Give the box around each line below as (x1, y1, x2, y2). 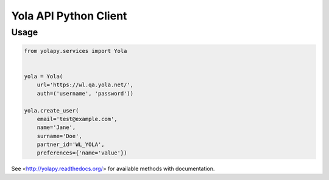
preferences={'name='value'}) (37, 150, 127, 156)
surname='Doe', (37, 133, 82, 139)
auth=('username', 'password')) (37, 90, 134, 97)
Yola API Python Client (11, 9, 127, 22)
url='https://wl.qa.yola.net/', (37, 81, 134, 88)
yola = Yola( (24, 73, 63, 80)
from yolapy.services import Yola (24, 47, 127, 54)
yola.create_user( (24, 107, 79, 114)
